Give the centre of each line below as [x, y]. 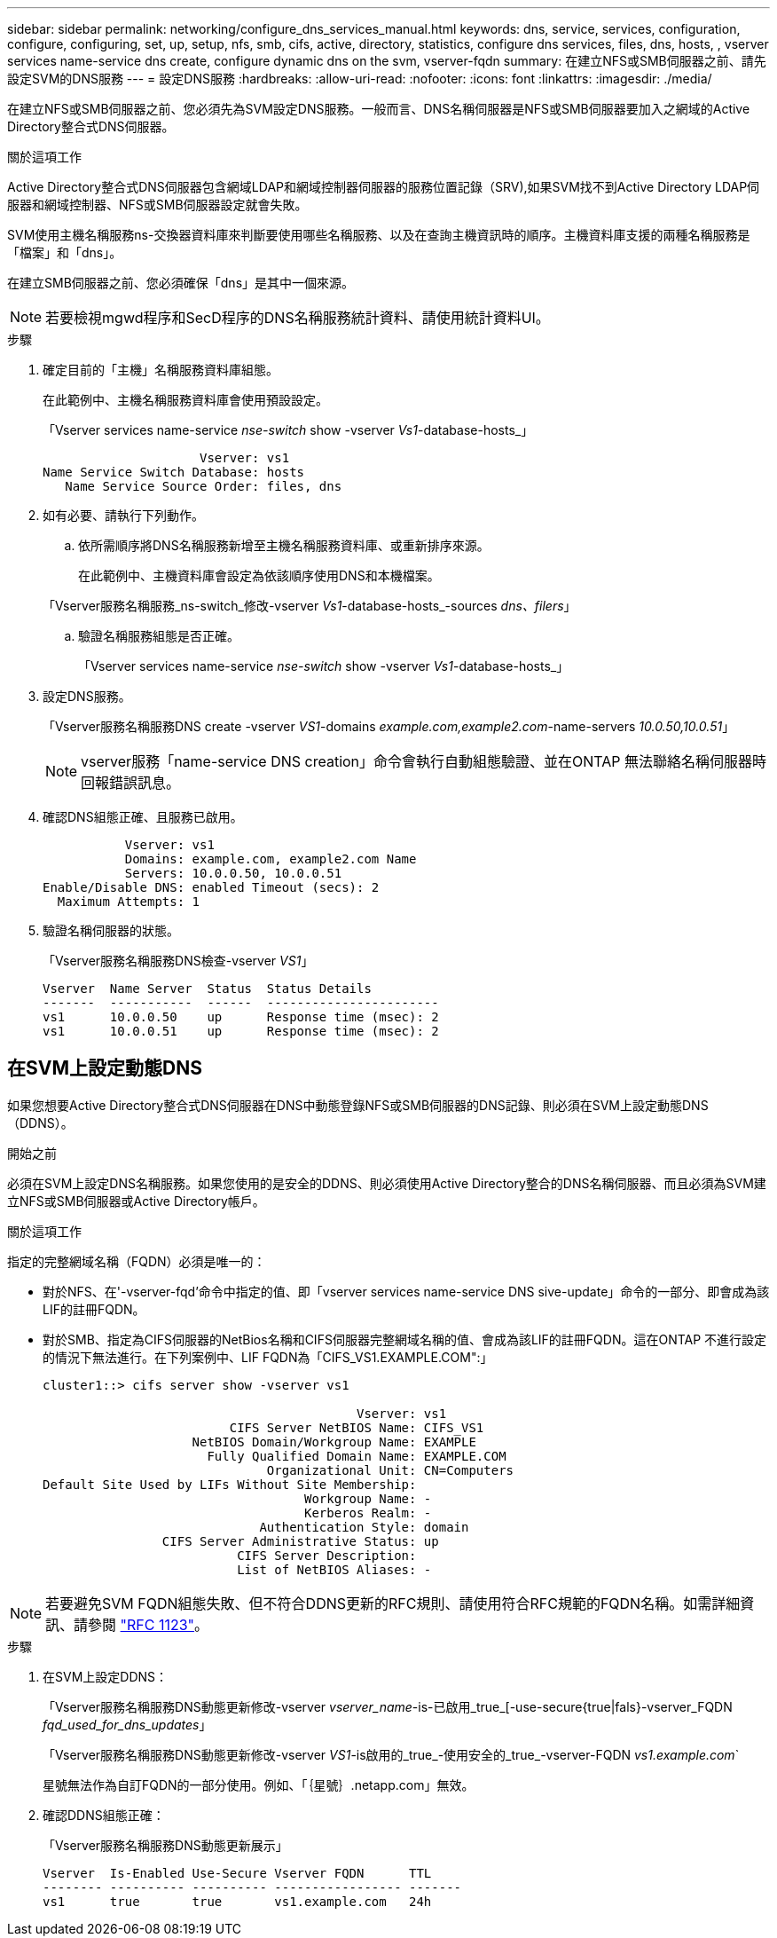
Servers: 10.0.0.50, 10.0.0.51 [233, 873]
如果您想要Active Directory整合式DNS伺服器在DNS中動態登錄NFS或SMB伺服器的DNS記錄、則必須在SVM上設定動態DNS [358, 1105]
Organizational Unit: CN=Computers [390, 1470]
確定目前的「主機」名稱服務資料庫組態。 [161, 370]
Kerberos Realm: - [368, 1513]
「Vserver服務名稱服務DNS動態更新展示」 [165, 1845]
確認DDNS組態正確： [104, 1815]
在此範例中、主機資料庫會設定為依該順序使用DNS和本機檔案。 [259, 575]
